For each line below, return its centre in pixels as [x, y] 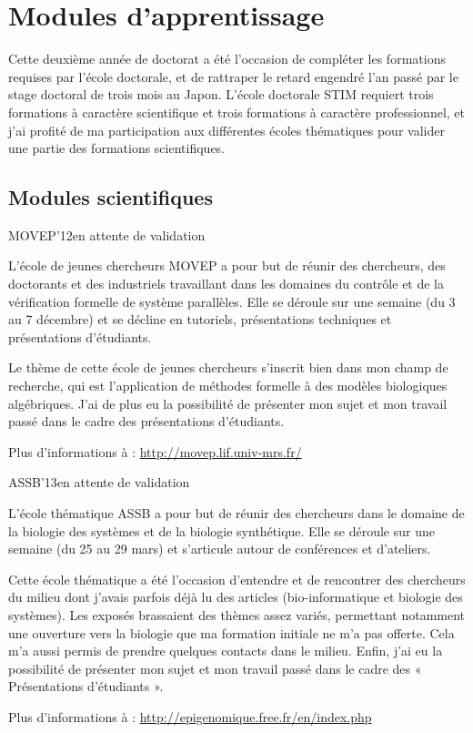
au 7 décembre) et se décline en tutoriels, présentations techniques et [200, 319]
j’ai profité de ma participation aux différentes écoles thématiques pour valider [226, 130]
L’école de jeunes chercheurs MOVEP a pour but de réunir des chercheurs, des [227, 265]
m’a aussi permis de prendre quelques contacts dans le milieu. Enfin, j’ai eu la [226, 651]
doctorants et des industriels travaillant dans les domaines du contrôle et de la [226, 284]
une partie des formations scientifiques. [116, 148]
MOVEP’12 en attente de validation [107, 234]
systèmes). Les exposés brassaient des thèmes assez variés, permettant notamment [237, 614]
